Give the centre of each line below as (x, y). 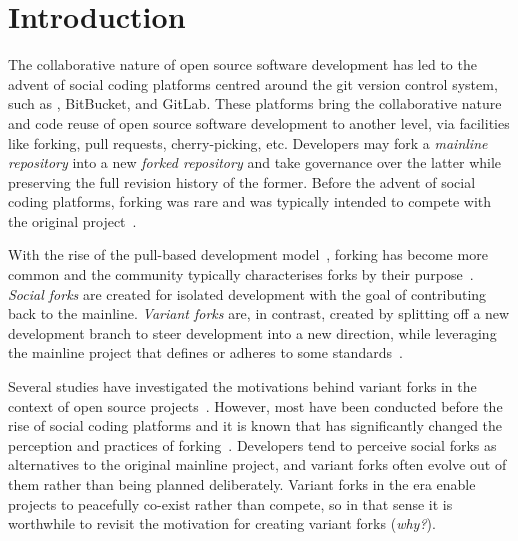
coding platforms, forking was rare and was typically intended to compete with (250, 201)
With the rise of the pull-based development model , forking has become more (248, 254)
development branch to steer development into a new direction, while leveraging (252, 332)
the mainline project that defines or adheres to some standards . (205, 352)
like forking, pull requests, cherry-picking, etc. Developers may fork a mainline (248, 142)
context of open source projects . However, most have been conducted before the (255, 405)
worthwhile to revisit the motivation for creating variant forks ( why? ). (222, 523)
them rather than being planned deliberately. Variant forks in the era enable (242, 484)
